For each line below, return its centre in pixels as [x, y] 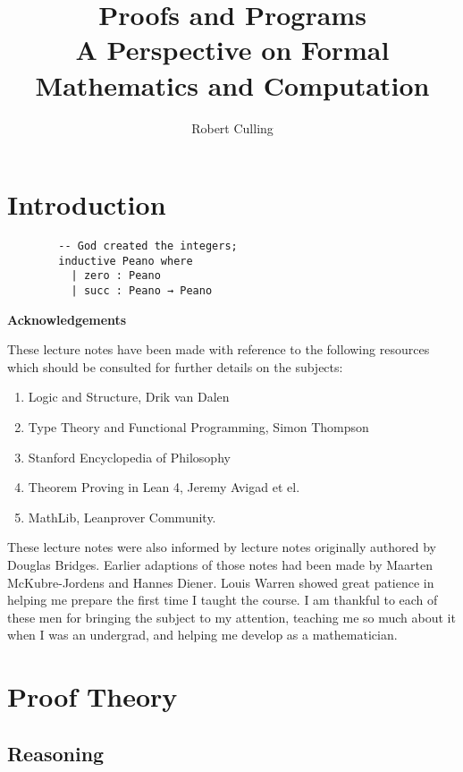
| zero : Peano [116, 276]
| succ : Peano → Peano [142, 291]
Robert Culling [232, 127]
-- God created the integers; [148, 246]
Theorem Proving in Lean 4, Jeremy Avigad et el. [164, 487]
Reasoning [56, 753]
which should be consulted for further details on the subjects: [175, 366]
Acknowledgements [67, 319]
